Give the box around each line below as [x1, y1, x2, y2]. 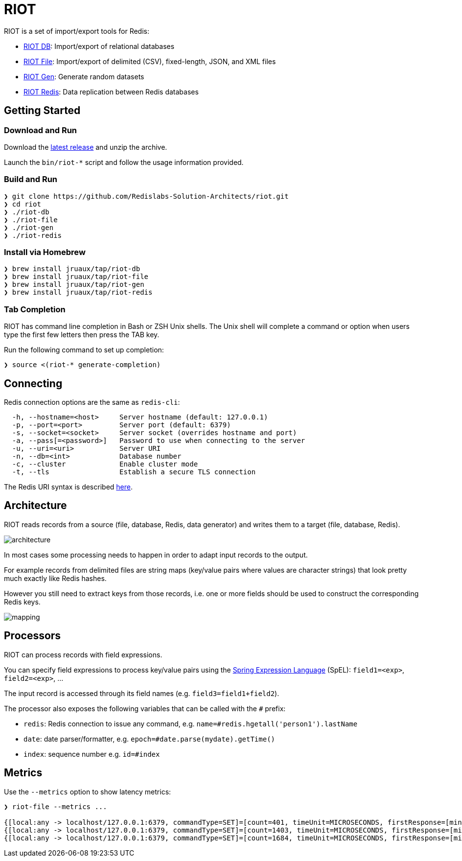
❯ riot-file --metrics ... [4, 802, 107, 811]
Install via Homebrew [4, 247, 86, 257]
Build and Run [4, 174, 58, 185]
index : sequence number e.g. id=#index [23, 749, 160, 758]
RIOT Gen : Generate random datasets [23, 72, 144, 81]
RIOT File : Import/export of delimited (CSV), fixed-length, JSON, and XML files [23, 57, 276, 66]
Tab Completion [4, 304, 66, 314]
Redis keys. [4, 597, 41, 606]
